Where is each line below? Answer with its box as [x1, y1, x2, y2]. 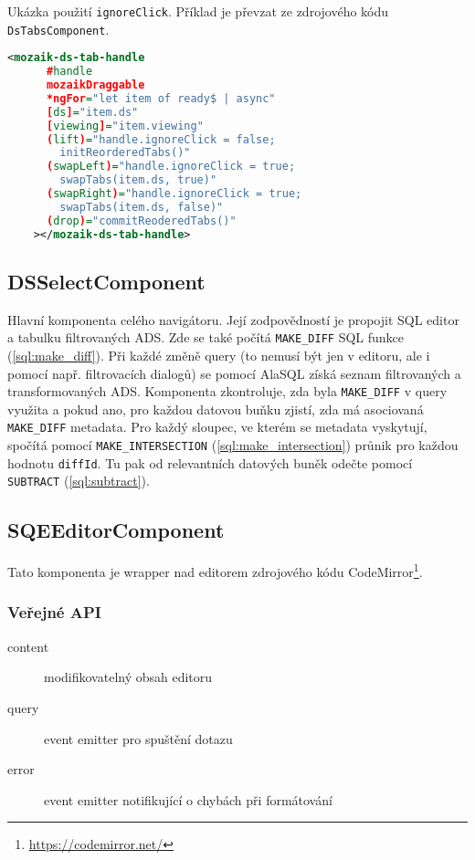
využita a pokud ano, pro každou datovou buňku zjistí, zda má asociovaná [7, 399, 424, 418]
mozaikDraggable [46, 79, 145, 92]
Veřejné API [7, 601, 101, 624]
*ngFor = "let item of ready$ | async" [46, 91, 276, 105]
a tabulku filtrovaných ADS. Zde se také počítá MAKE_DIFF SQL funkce [7, 328, 405, 347]
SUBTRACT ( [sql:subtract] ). [7, 471, 150, 490]
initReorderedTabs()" [59, 146, 191, 160]
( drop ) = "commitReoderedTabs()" [46, 214, 237, 227]
